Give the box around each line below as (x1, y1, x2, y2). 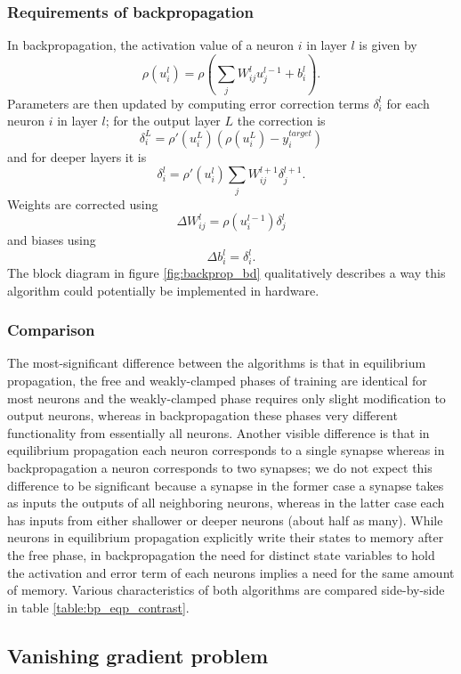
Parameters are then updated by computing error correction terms (7, 93, 369, 112)
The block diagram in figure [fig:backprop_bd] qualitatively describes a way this (7, 264, 446, 282)
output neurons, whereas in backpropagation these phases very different (7, 406, 398, 425)
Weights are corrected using (7, 194, 158, 213)
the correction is (237, 111, 326, 130)
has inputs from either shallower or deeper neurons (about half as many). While (7, 510, 443, 529)
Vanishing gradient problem (7, 641, 269, 669)
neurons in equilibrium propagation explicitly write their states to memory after (7, 528, 444, 547)
